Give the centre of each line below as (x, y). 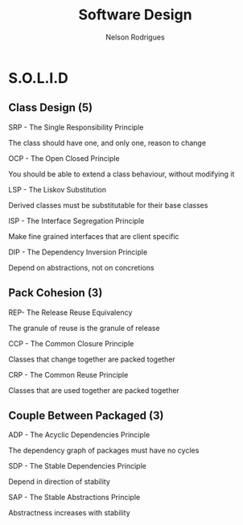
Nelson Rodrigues (135, 37)
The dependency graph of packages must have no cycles (104, 451)
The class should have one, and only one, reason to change (107, 143)
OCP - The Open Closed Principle (64, 158)
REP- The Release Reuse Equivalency (70, 312)
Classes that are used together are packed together (94, 390)
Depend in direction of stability (59, 482)
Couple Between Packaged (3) (86, 415)
